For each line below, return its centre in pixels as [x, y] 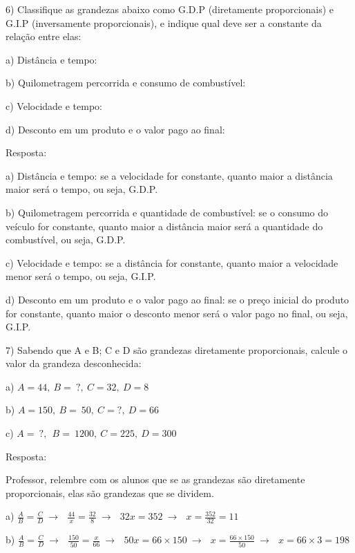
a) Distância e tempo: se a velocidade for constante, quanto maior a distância [169, 175]
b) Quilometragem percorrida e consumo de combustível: [126, 83]
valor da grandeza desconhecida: [74, 363]
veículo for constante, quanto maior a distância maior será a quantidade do [164, 226]
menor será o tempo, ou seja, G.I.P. [81, 276]
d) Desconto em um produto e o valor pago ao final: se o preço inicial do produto [177, 299]
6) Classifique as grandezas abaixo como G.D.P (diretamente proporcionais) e [170, 9]
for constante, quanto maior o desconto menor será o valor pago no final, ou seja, [177, 313]
